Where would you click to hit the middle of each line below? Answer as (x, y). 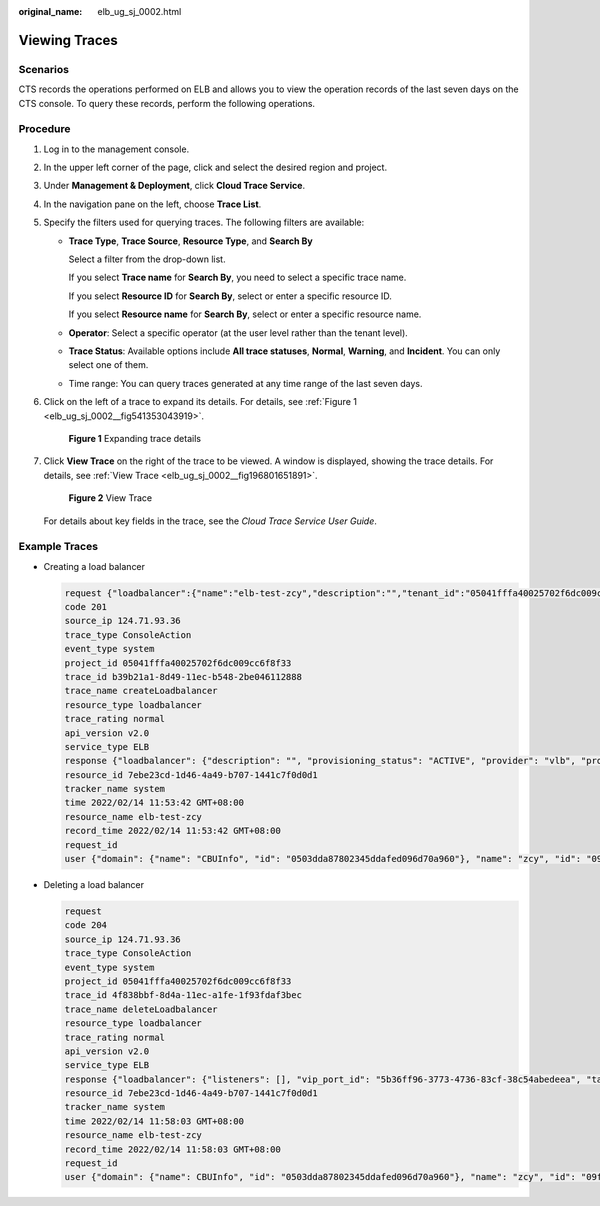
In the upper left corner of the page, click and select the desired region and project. (215, 167)
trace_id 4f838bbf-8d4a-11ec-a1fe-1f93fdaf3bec (183, 995)
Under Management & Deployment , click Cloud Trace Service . (174, 186)
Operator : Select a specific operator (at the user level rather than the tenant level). (238, 332)
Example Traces (58, 547)
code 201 (86, 607)
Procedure (44, 129)
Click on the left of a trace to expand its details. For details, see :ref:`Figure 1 (200, 402)
